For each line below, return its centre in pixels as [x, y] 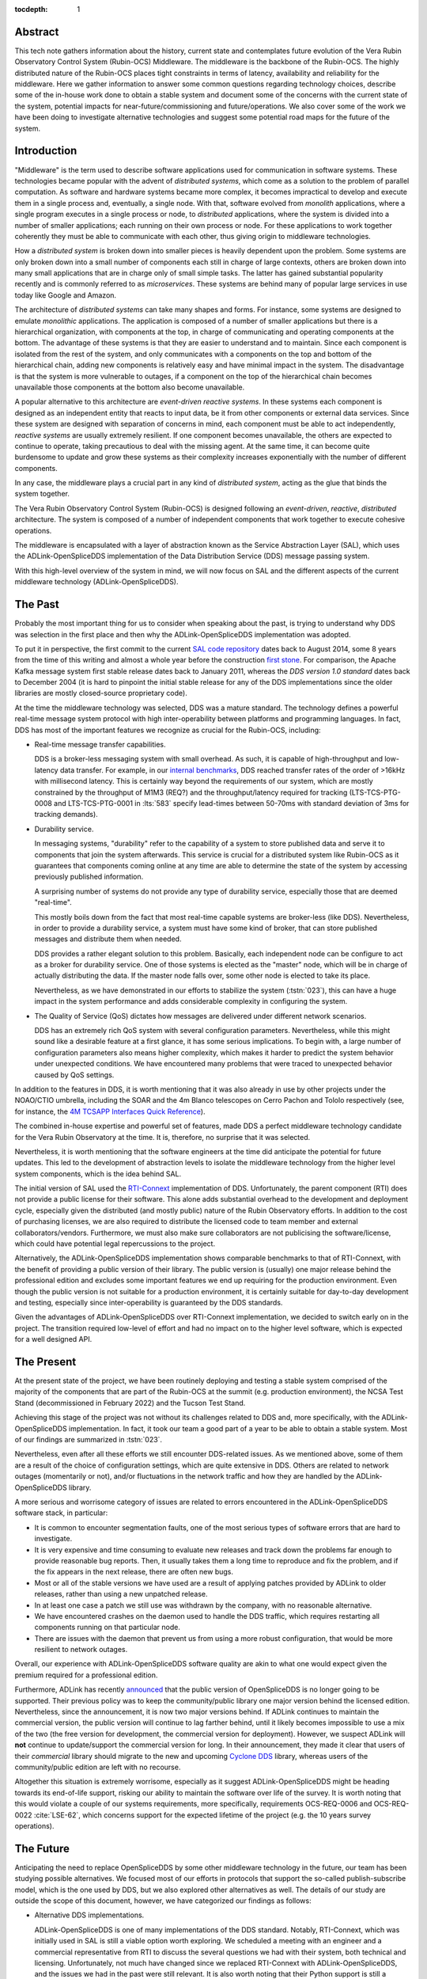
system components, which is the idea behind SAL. [98, 1174]
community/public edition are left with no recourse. [98, 1767]
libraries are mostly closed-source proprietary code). [101, 693]
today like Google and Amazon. [66, 295]
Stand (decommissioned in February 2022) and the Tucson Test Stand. [130, 1403]
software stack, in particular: [61, 1513]
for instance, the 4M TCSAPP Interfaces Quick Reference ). [110, 1111]
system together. [42, 494]
